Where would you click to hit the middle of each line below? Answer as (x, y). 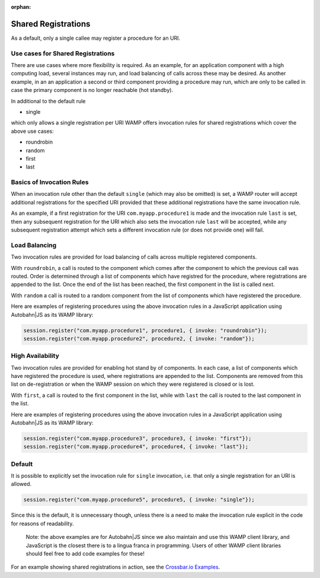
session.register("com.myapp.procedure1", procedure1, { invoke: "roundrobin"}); (145, 330)
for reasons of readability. (42, 523)
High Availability (35, 356)
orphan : (21, 7)
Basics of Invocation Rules (50, 182)
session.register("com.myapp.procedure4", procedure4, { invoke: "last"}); (136, 447)
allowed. (21, 484)
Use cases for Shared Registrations (63, 53)
